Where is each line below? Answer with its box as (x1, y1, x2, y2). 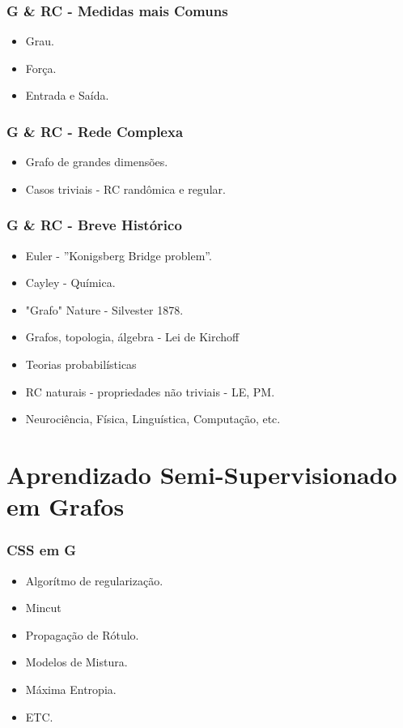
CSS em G (6, 540, 77, 560)
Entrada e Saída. (25, 87, 109, 104)
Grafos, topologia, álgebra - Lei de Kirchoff (25, 328, 240, 345)
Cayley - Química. (25, 274, 116, 291)
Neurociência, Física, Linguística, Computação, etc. (25, 410, 281, 427)
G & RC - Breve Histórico (6, 215, 182, 235)
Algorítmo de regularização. (25, 572, 163, 589)
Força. (25, 59, 57, 76)
